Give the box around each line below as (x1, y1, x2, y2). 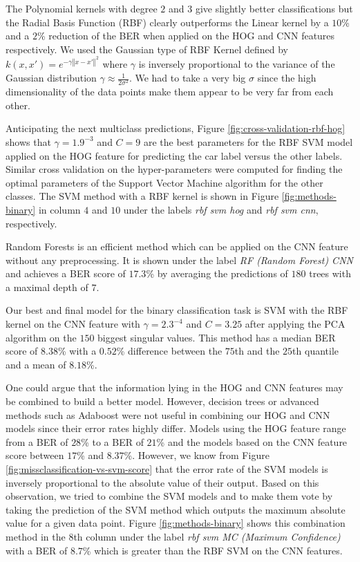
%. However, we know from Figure (124, 448, 269, 462)
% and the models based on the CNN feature (156, 434, 348, 449)
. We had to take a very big (129, 71, 246, 85)
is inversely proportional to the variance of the (138, 57, 335, 71)
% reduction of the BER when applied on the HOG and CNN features (37, 28, 335, 43)
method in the (6, 529, 66, 543)
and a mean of (6, 357, 66, 371)
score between (6, 448, 64, 462)
